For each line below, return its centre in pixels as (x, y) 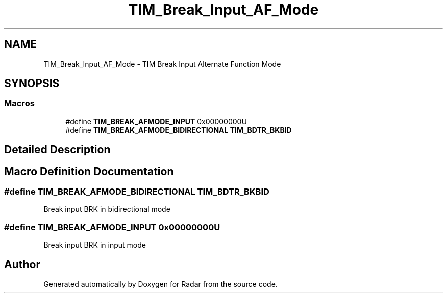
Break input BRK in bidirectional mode (107, 209)
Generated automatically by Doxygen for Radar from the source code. (160, 284)
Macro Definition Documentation (89, 171)
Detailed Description (57, 150)
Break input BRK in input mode (95, 245)
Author (22, 264)
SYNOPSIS (32, 84)
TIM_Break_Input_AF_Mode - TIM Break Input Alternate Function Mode (162, 64)
